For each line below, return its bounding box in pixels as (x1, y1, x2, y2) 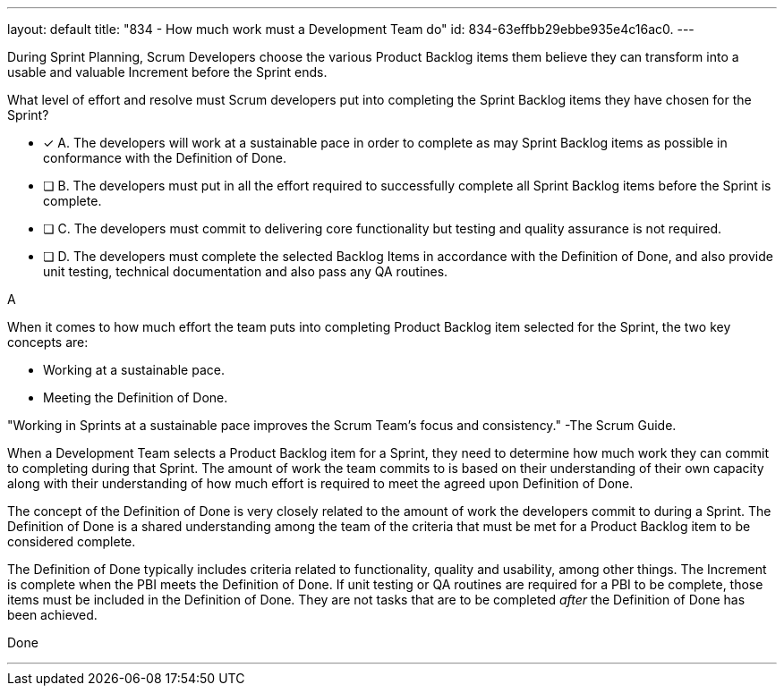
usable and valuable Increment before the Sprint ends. (7, 64, 328, 80)
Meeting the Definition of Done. (43, 390, 228, 405)
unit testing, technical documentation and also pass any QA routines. (43, 264, 448, 279)
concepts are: (7, 334, 89, 350)
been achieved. (7, 607, 98, 622)
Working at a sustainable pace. (43, 362, 225, 377)
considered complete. (7, 534, 136, 549)
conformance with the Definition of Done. (43, 150, 286, 165)
